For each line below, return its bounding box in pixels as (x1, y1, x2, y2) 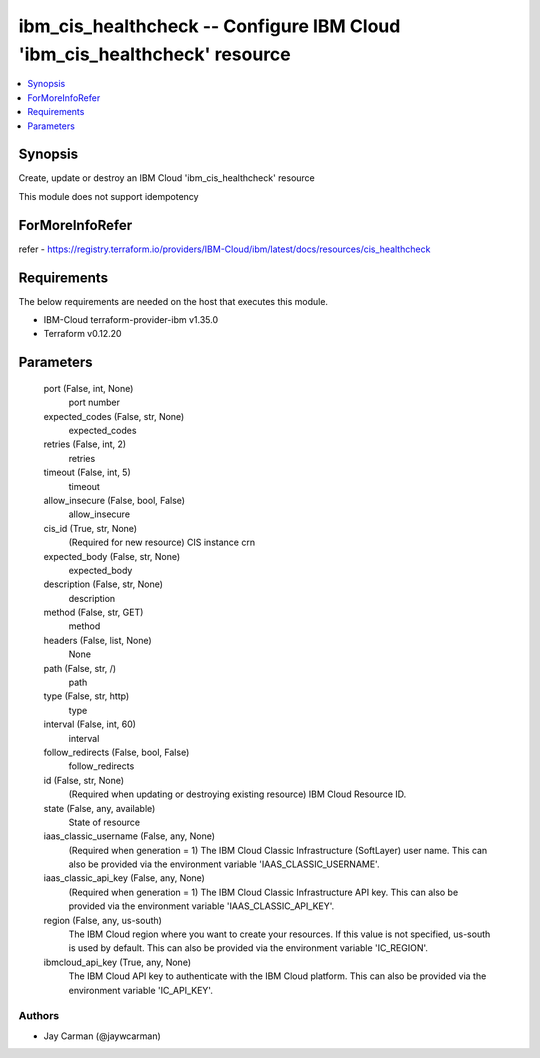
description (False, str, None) (43, 578, 164, 590)
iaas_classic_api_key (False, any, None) (43, 872, 205, 884)
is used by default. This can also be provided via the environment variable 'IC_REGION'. (68, 942, 429, 954)
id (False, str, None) (43, 774, 125, 786)
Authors (18, 1009, 60, 1023)
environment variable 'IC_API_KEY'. (68, 984, 214, 996)
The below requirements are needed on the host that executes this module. (18, 295, 329, 307)
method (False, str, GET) (43, 606, 144, 619)
